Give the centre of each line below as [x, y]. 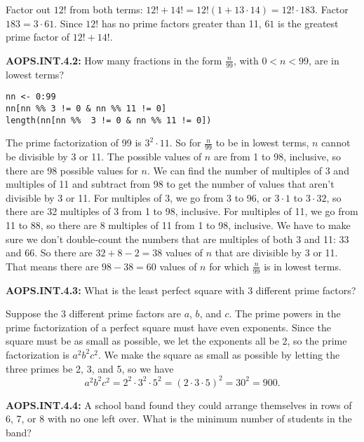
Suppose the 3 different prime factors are [93, 313]
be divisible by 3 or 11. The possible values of [104, 156]
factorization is [38, 354]
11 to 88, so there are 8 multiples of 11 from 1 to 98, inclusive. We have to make [178, 225]
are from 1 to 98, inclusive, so [277, 156]
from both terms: [106, 9]
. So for [185, 143]
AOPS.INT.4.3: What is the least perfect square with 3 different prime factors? [181, 290]
